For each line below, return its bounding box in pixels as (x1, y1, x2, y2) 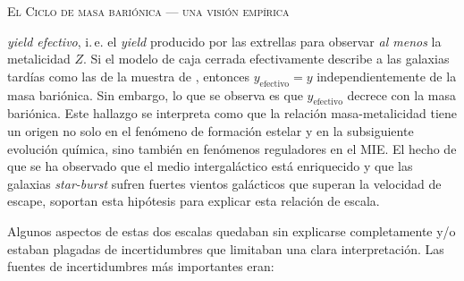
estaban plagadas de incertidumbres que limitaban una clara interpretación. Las (7, 239, 444, 258)
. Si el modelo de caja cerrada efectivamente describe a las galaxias (83, 49, 450, 68)
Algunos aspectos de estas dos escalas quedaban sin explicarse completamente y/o (7, 221, 456, 240)
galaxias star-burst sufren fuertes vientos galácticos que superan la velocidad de (7, 174, 442, 192)
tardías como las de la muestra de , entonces (7, 66, 250, 85)
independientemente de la (316, 66, 457, 85)
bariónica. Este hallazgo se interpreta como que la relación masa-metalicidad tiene (7, 104, 457, 123)
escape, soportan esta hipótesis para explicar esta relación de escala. (7, 192, 380, 210)
